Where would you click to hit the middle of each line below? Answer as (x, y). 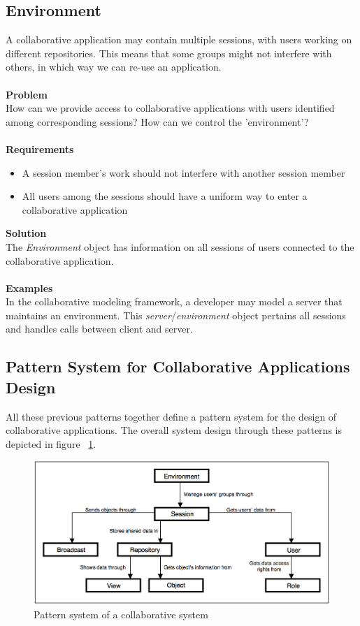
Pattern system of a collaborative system (121, 614)
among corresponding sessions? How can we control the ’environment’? (157, 121)
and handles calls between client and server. (99, 329)
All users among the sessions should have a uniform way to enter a (165, 196)
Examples (29, 287)
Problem (27, 94)
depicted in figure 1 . (51, 443)
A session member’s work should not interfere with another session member (183, 172)
